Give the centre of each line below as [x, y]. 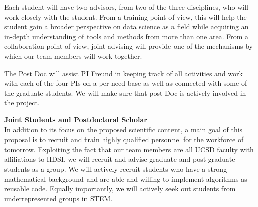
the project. [22, 102]
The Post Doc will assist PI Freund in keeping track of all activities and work [123, 73]
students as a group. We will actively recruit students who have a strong [116, 168]
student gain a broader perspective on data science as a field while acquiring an [126, 26]
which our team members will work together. [73, 56]
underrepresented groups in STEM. [58, 198]
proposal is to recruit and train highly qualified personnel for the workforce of [124, 139]
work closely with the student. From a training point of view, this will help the [125, 16]
